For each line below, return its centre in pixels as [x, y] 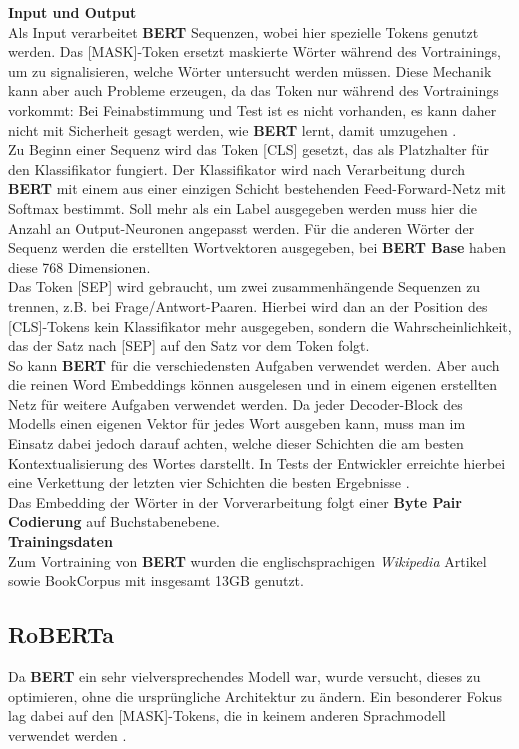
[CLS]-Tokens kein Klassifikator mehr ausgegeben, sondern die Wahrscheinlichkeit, [260, 325]
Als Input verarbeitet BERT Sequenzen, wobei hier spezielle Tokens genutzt [243, 31]
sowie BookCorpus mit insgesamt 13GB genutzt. [156, 580]
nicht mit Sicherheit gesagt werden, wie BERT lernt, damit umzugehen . [232, 129]
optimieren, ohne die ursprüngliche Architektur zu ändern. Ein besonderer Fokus [255, 695]
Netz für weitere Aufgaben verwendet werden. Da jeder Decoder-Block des [235, 403]
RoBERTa [61, 634]
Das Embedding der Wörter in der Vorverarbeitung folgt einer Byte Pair [235, 501]
